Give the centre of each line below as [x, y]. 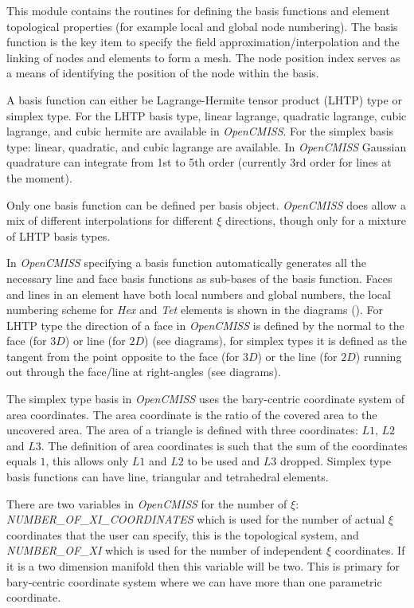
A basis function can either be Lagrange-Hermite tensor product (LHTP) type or [204, 99]
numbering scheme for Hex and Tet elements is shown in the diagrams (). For [195, 310]
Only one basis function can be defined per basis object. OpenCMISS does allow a [206, 204]
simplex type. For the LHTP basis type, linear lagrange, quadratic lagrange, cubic [207, 115]
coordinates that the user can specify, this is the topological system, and [183, 534]
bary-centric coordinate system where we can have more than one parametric [194, 581]
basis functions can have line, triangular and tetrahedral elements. [168, 477]
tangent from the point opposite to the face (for [123, 356]
